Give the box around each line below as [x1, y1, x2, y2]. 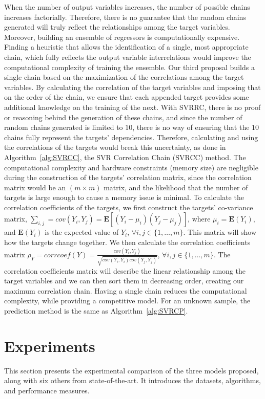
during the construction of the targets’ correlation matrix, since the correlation [4, 172, 252, 183]
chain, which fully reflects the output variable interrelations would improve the [4, 51, 251, 62]
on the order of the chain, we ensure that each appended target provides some [4, 92, 249, 102]
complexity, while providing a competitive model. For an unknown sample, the [4, 295, 251, 306]
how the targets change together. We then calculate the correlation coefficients [4, 237, 251, 248]
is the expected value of [45, 227, 119, 237]
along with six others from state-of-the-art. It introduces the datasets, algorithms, [4, 375, 261, 386]
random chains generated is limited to [4, 122, 123, 132]
